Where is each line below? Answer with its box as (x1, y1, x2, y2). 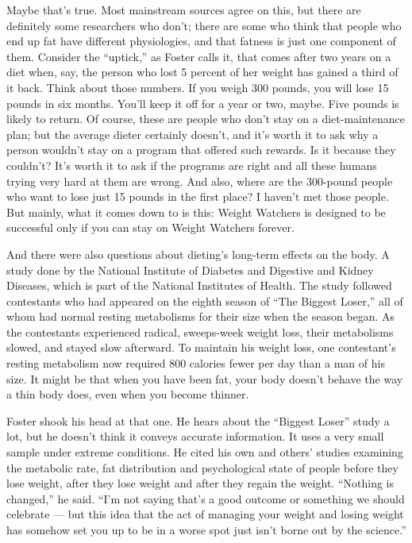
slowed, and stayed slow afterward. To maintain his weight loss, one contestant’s (6, 339, 396, 356)
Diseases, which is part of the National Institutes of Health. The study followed (6, 277, 392, 294)
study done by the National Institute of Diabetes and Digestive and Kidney (6, 261, 374, 278)
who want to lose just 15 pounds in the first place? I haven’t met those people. (6, 188, 389, 205)
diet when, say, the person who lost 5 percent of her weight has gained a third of (6, 64, 399, 80)
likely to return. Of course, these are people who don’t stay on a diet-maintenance (6, 110, 406, 127)
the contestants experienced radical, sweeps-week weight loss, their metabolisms (6, 323, 394, 340)
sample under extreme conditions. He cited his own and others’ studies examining (6, 444, 403, 460)
